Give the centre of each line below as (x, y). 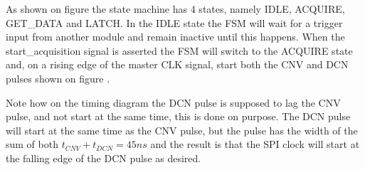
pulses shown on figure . (58, 78)
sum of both (32, 144)
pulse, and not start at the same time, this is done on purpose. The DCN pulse (178, 116)
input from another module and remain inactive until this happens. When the (175, 37)
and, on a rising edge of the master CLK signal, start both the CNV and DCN (177, 64)
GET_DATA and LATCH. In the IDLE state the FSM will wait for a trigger (174, 22)
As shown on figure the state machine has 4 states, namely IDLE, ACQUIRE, (175, 9)
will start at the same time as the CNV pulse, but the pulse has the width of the (182, 130)
